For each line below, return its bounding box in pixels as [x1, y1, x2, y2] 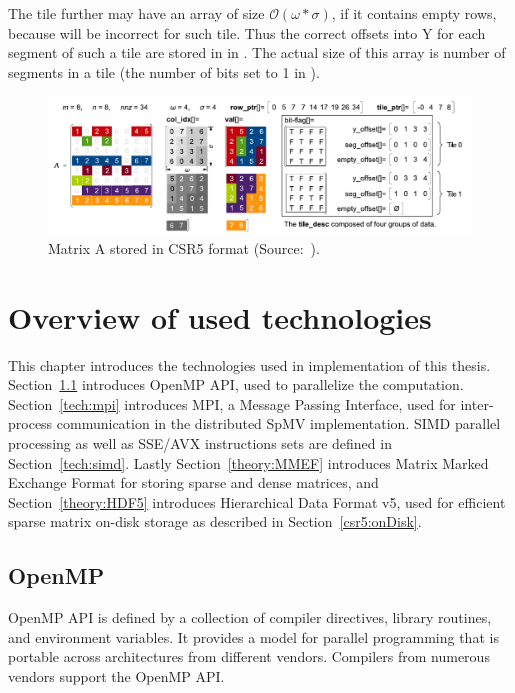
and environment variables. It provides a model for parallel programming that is [8, 626, 499, 647]
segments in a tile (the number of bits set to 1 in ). [8, 61, 320, 82]
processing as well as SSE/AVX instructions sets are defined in [8, 432, 392, 453]
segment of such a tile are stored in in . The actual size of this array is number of [8, 42, 506, 63]
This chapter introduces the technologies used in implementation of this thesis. [8, 354, 491, 375]
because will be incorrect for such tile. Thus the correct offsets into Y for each [8, 22, 486, 43]
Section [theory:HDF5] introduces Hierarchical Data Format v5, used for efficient [8, 491, 506, 512]
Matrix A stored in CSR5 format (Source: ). [48, 237, 320, 258]
